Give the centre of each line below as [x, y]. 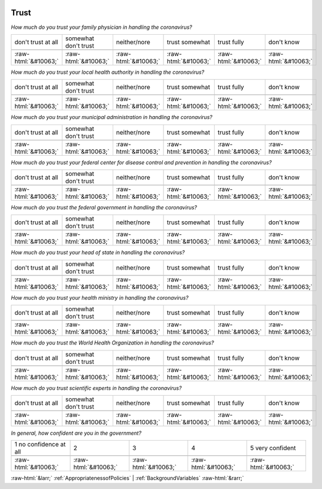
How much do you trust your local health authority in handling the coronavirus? [108, 72]
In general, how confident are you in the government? [76, 433]
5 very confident [273, 448]
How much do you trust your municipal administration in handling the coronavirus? [111, 117]
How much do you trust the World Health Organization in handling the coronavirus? [113, 343]
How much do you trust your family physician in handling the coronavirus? [101, 27]
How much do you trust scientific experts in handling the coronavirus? [96, 388]
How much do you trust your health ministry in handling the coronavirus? [100, 297]
